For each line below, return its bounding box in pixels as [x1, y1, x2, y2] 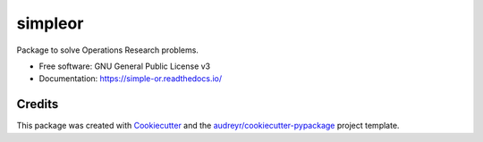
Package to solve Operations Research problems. [16, 45, 199, 55]
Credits [16, 96, 59, 112]
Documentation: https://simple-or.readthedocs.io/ [38, 73, 223, 84]
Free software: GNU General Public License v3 [38, 61, 211, 71]
